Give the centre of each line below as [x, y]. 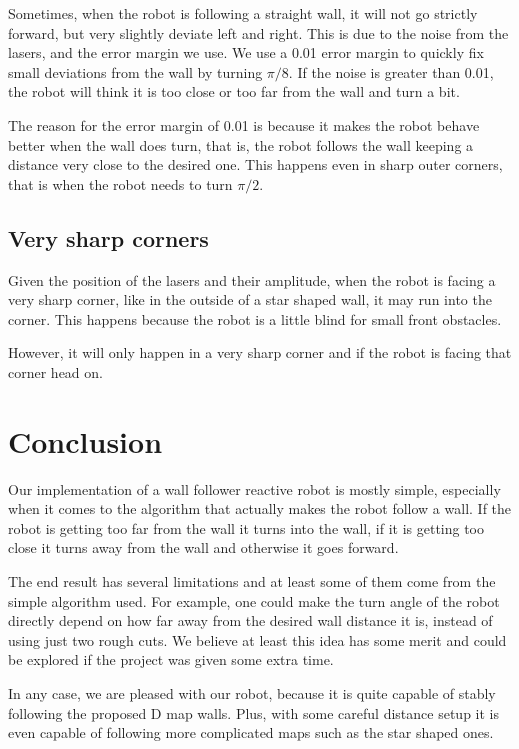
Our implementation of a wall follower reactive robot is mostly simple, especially [254, 488]
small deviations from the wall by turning [135, 71]
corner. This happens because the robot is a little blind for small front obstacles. [255, 318]
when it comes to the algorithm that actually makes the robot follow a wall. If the [260, 508]
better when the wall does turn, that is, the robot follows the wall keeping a [241, 144]
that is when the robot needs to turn [120, 183]
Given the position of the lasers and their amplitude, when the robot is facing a [252, 279]
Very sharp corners [108, 237]
